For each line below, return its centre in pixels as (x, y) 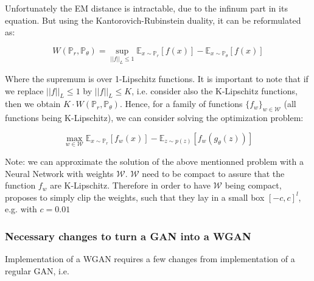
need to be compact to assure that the (213, 173)
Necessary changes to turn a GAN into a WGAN (128, 236)
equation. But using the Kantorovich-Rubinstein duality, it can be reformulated (153, 20)
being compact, (253, 185)
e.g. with (21, 209)
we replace (24, 90)
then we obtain (33, 104)
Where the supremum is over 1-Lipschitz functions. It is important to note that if (157, 78)
